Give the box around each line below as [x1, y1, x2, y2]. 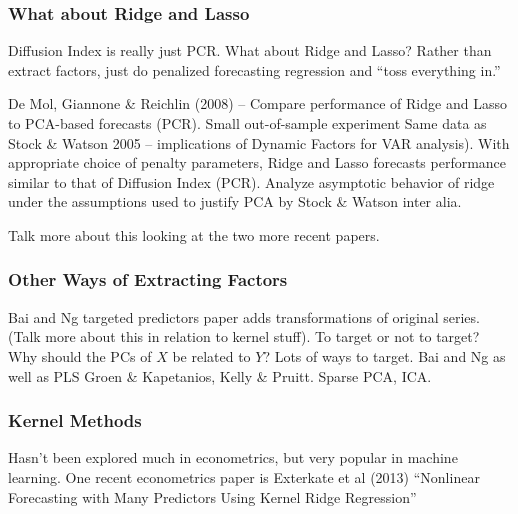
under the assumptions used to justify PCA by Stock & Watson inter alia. [8, 191, 462, 212]
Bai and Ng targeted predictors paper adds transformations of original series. [8, 306, 480, 327]
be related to [172, 345, 251, 366]
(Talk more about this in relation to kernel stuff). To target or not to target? [8, 326, 480, 347]
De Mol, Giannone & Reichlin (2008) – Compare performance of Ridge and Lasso [8, 93, 507, 114]
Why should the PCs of [8, 345, 152, 366]
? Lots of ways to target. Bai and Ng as [263, 345, 506, 366]
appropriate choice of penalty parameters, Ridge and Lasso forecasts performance [8, 152, 507, 173]
